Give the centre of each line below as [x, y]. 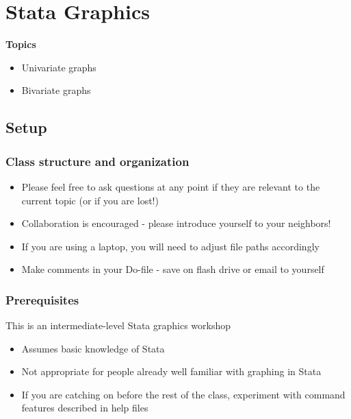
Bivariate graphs [56, 90]
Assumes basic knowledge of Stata [93, 348]
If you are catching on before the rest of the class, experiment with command [183, 394]
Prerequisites [42, 299]
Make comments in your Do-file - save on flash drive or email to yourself [173, 269]
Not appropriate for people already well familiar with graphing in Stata [171, 371]
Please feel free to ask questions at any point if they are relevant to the [171, 186]
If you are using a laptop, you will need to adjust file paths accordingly [170, 246]
